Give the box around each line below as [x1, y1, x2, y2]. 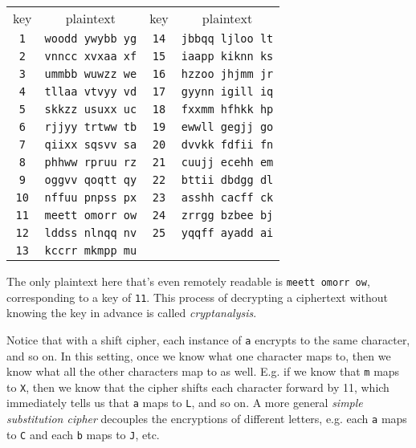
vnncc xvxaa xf [44, 50, 137, 63]
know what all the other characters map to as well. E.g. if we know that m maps [6, 363, 400, 380]
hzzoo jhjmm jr [181, 67, 274, 80]
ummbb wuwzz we [44, 67, 137, 80]
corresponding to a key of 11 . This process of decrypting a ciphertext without [6, 288, 388, 305]
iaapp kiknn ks [181, 50, 274, 63]
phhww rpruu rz [44, 156, 137, 169]
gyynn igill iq [181, 85, 274, 98]
